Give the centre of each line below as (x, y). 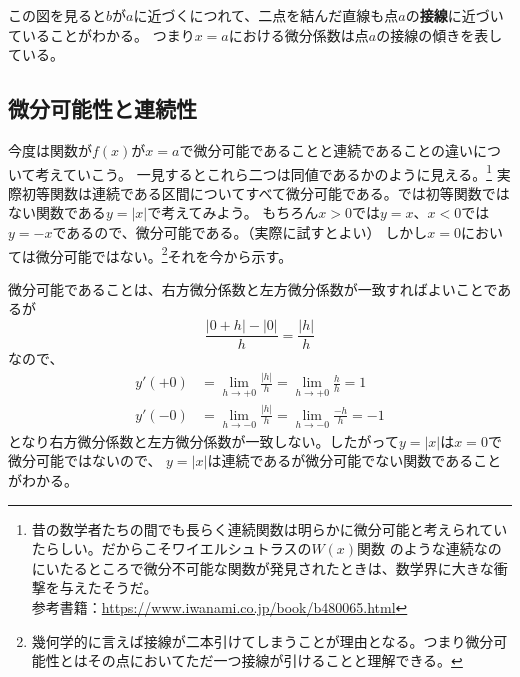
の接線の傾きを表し (439, 34)
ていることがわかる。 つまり (101, 34)
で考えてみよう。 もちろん (233, 212)
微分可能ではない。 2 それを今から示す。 (164, 254)
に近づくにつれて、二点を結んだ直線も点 (266, 15)
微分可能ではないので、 (85, 460)
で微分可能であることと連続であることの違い (326, 149)
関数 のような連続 (415, 548)
